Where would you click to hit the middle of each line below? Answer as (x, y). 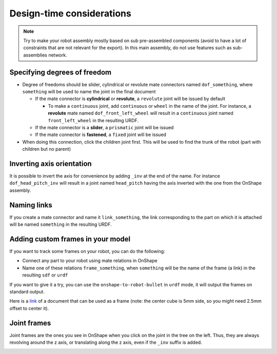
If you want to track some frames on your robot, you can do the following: (87, 251)
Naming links (31, 205)
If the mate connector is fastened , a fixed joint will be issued (101, 135)
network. (57, 55)
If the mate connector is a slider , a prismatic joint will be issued (104, 127)
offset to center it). (29, 308)
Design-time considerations (71, 13)
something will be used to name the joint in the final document (89, 92)
